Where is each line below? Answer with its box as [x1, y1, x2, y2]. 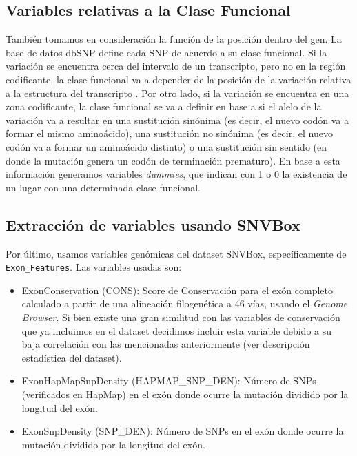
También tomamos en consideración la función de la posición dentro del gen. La [6, 32, 342, 46]
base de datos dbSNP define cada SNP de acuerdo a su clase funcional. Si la [6, 45, 327, 59]
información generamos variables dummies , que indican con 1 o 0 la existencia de [6, 167, 347, 181]
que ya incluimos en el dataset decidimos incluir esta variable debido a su [21, 323, 332, 338]
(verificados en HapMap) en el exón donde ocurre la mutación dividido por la [21, 386, 349, 401]
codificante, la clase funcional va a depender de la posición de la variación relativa [6, 72, 351, 86]
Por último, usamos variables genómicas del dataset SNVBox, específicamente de [6, 246, 347, 260]
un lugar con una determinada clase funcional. [6, 180, 201, 194]
